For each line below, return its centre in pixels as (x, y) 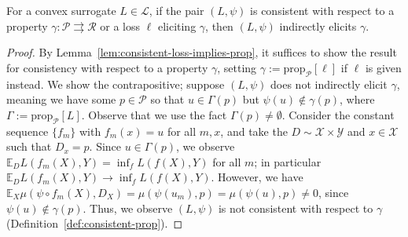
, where (357, 99)
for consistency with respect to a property (107, 67)
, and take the (254, 131)
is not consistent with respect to (296, 208)
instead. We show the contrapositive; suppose (116, 84)
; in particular (288, 161)
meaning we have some (61, 99)
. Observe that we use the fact (154, 114)
